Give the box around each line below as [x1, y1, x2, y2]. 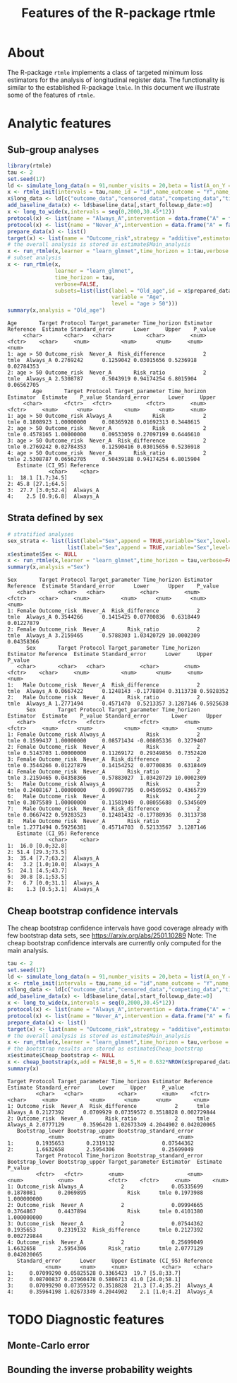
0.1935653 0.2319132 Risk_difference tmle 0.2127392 [7, 1226, 203, 1233]
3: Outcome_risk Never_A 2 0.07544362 [7, 1220, 203, 1227]
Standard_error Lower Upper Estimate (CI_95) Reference [16, 1257, 213, 1264]
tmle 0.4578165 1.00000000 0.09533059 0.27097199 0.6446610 [7, 431, 200, 438]
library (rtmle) [7, 162, 52, 169]
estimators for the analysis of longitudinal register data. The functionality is [7, 76, 225, 84]
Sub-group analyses [7, 144, 99, 156]
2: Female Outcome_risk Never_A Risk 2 [7, 744, 200, 751]
